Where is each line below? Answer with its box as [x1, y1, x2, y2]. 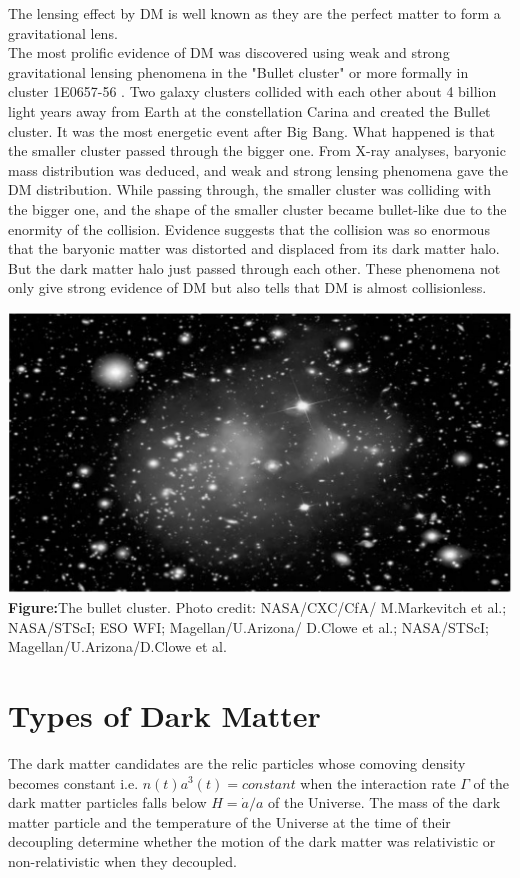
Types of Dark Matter [8, 695, 321, 735]
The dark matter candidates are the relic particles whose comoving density [8, 752, 466, 773]
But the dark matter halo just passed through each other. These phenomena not [8, 257, 501, 278]
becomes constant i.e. [8, 772, 139, 793]
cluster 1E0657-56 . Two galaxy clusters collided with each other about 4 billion [8, 81, 497, 102]
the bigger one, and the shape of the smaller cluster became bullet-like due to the [8, 198, 507, 219]
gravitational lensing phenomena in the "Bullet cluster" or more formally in [8, 61, 469, 82]
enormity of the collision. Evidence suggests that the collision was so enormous [8, 218, 490, 239]
